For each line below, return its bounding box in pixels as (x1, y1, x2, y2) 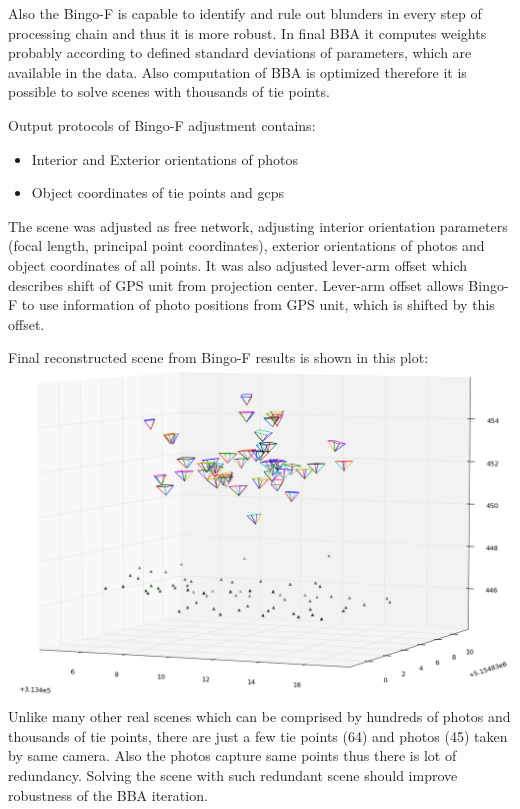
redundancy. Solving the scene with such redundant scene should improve (8, 764, 458, 785)
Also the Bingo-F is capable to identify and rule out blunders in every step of (8, 3, 482, 23)
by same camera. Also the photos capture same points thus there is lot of (8, 745, 457, 766)
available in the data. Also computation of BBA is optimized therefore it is (8, 61, 467, 82)
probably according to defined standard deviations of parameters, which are (8, 42, 472, 63)
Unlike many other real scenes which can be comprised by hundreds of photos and (8, 706, 511, 727)
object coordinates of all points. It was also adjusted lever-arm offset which (8, 254, 468, 275)
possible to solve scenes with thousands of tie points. (8, 81, 330, 102)
